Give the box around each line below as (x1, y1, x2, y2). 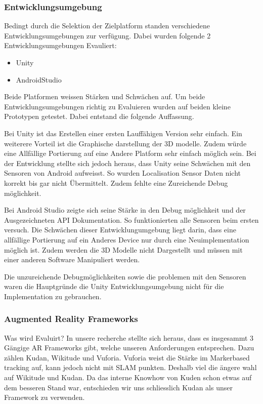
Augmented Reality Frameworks (4, 312, 138, 325)
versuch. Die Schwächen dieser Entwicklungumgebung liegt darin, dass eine (4, 224, 236, 235)
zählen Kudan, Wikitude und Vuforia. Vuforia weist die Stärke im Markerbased (4, 352, 250, 362)
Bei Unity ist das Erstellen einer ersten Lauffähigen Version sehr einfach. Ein (4, 128, 242, 138)
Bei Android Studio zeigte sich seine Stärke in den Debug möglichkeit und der (4, 205, 246, 215)
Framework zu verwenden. (4, 392, 85, 402)
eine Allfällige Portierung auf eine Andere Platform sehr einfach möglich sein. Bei (4, 148, 256, 158)
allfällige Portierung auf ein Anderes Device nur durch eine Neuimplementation (4, 234, 249, 245)
